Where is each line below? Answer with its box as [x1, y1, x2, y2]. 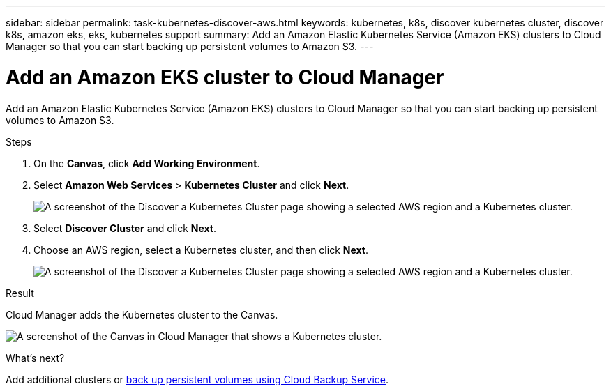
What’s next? [6, 351, 65, 364]
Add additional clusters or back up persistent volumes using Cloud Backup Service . [6, 373, 389, 385]
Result [6, 286, 34, 299]
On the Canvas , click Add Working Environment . [33, 157, 260, 169]
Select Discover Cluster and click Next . [33, 222, 216, 234]
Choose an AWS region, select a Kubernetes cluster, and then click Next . [33, 243, 369, 256]
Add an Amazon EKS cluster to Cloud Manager [6, 65, 444, 89]
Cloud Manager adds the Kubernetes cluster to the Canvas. [6, 308, 278, 321]
